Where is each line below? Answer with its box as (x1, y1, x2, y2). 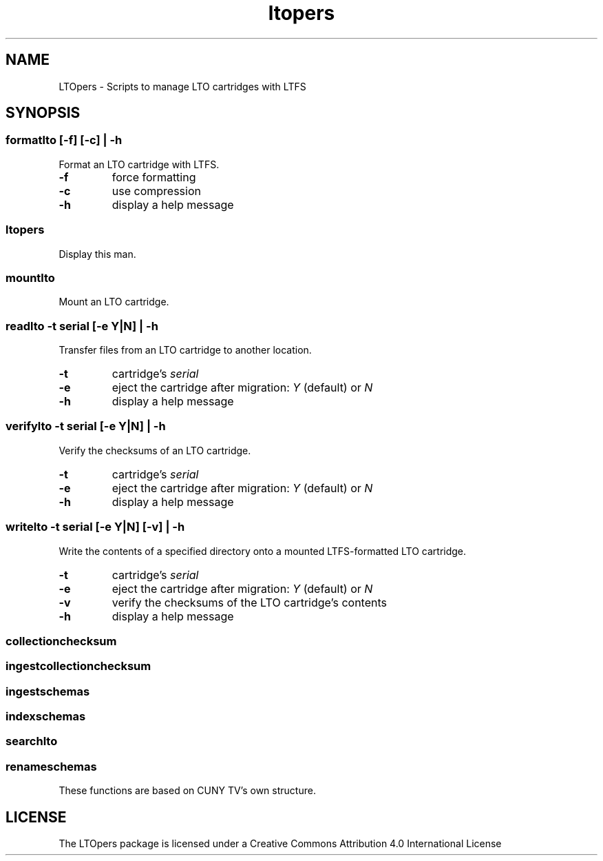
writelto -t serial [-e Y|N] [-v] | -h (6, 520, 185, 534)
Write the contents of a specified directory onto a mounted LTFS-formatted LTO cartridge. (59, 545, 467, 557)
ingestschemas (6, 684, 90, 698)
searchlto (6, 734, 58, 749)
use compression (112, 183, 201, 198)
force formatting (112, 170, 196, 184)
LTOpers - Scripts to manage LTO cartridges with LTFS (59, 80, 306, 92)
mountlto (6, 270, 55, 285)
